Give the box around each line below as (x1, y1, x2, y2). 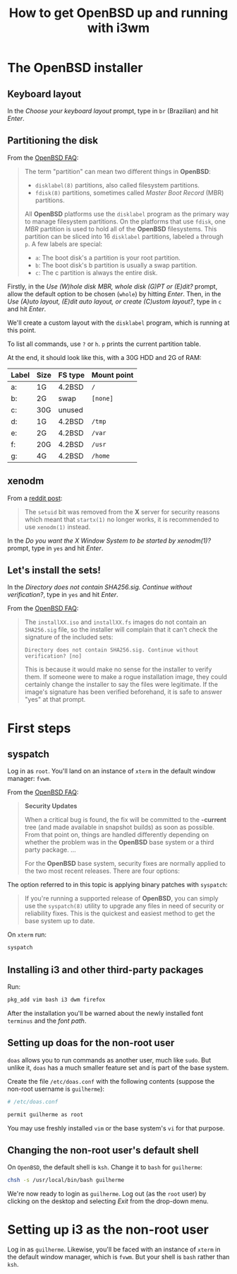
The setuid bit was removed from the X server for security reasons (24, 507, 220, 516)
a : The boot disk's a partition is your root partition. (35, 253, 181, 262)
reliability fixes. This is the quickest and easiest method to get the (24, 909, 215, 917)
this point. (7, 325, 37, 334)
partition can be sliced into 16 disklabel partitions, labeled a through (24, 232, 224, 241)
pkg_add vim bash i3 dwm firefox (7, 996, 106, 1004)
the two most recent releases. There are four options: (24, 867, 180, 875)
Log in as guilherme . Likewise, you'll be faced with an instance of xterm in (7, 1245, 221, 1253)
